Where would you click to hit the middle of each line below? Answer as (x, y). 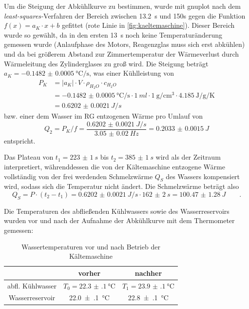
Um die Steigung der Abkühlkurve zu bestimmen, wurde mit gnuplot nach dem (122, 6)
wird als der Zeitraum (188, 157)
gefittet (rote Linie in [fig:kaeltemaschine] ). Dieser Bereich (148, 25)
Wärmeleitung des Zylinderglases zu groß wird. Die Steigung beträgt (106, 63)
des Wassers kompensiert (203, 176)
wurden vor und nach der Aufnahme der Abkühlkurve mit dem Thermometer (119, 220)
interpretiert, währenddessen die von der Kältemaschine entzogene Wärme (115, 166)
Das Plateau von (29, 157)
